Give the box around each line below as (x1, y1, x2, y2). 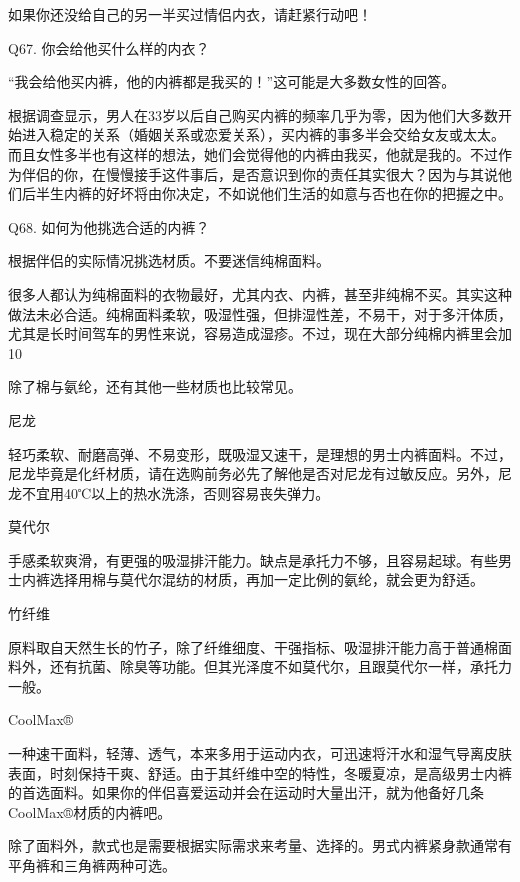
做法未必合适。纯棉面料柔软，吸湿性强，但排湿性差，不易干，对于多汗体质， (8, 303, 512, 324)
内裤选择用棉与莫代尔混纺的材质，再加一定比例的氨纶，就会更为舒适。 (21, 569, 484, 590)
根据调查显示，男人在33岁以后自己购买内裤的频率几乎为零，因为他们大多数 (8, 104, 498, 125)
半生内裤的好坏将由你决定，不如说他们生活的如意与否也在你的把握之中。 (35, 183, 512, 204)
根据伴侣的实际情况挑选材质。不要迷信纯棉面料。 (8, 250, 330, 271)
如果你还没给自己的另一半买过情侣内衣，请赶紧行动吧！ (8, 4, 372, 24)
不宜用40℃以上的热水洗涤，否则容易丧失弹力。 (21, 482, 330, 503)
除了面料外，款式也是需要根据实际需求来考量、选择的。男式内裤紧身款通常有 (8, 835, 512, 856)
